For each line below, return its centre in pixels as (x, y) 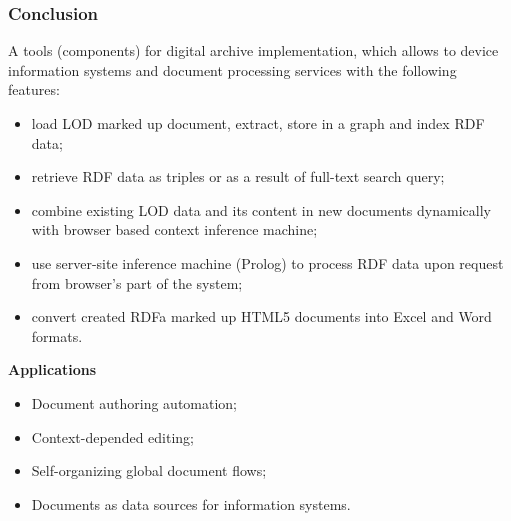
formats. (57, 335)
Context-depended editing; (112, 436)
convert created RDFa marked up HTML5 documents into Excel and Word (261, 316)
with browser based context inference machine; (174, 229)
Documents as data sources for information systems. (191, 503)
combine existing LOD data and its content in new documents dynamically (261, 209)
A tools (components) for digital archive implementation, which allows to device (253, 50)
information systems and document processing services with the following (232, 69)
